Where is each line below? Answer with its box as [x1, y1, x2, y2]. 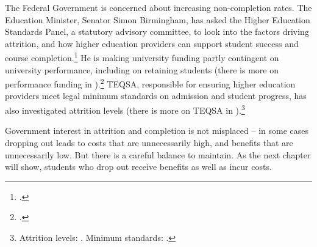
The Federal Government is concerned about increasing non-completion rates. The [5, 1, 312, 13]
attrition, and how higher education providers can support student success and [5, 37, 299, 50]
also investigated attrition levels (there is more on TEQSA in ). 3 [5, 102, 245, 116]
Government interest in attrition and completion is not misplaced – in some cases [5, 124, 309, 137]
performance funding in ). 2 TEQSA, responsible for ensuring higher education [5, 76, 296, 90]
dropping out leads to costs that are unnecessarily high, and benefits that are [5, 136, 293, 149]
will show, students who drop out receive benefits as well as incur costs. [5, 160, 272, 173]
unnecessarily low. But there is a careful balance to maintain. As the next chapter [5, 148, 311, 161]
